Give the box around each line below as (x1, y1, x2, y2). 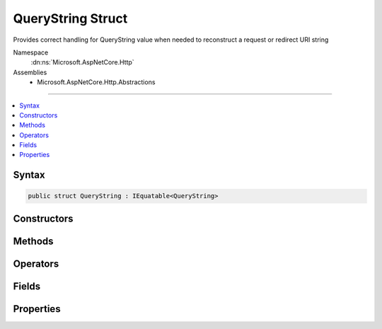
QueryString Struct (13, 11, 128, 26)
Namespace (13, 48, 49, 57)
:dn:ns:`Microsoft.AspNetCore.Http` (30, 58, 134, 67)
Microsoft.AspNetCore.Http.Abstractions (37, 78, 156, 86)
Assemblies (13, 68, 47, 76)
